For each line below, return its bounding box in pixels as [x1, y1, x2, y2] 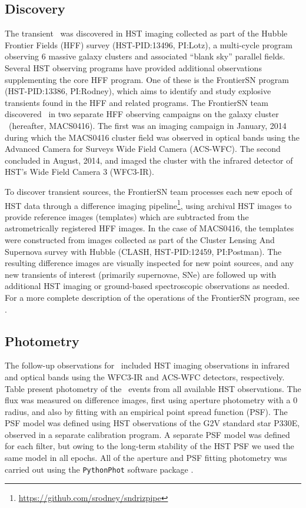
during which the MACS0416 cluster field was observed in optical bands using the [5, 131, 300, 143]
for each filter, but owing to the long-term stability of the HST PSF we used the [5, 440, 294, 452]
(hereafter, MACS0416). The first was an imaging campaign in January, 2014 [8, 119, 287, 131]
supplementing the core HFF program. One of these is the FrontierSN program [5, 73, 289, 85]
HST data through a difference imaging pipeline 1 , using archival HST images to [5, 197, 292, 211]
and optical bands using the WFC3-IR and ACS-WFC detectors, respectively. [5, 370, 285, 383]
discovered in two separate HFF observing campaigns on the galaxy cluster [5, 108, 279, 120]
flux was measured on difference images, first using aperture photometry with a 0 [5, 394, 298, 406]
